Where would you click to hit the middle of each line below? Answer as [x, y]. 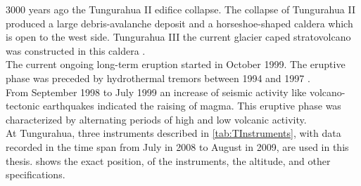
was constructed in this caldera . [76, 50]
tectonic [23, 106]
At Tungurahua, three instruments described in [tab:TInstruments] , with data [173, 133]
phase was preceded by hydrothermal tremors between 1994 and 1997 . [158, 78]
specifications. [36, 174]
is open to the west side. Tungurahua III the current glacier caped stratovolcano [178, 37]
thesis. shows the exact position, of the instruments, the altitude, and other [168, 160]
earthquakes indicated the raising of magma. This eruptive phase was [192, 106]
